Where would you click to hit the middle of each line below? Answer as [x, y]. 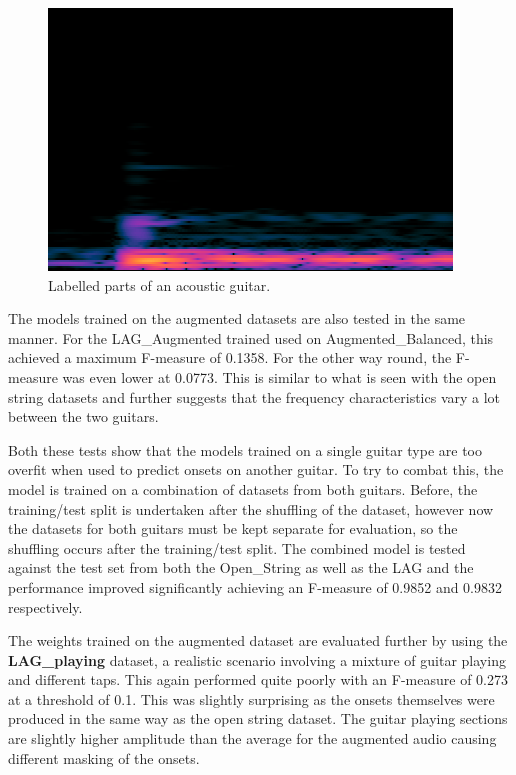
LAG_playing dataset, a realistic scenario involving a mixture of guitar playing [257, 659]
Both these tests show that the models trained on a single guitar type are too [245, 449]
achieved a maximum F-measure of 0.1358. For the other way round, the [230, 357]
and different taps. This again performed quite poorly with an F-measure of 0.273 [258, 679]
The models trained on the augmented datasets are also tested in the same [237, 318]
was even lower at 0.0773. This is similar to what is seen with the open [279, 376]
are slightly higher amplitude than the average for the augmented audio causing [252, 738]
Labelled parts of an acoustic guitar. [159, 284]
